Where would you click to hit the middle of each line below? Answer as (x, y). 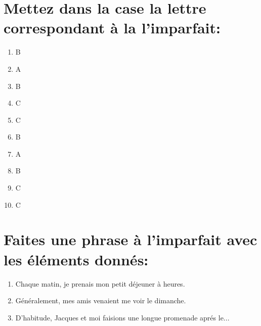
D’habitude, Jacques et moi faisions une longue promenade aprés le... (122, 317)
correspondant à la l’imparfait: (112, 28)
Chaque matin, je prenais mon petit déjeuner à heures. (100, 283)
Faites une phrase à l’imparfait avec (130, 239)
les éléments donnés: (76, 259)
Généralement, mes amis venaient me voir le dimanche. (101, 300)
